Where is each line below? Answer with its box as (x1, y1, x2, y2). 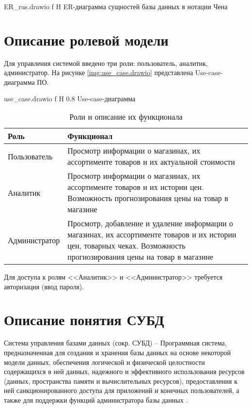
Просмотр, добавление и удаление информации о (67, 218, 233, 229)
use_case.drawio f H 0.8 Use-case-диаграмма (4, 93, 136, 103)
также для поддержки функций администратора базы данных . (4, 394, 188, 405)
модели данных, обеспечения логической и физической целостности (4, 357, 205, 367)
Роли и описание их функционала (69, 111, 183, 123)
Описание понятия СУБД (4, 310, 164, 330)
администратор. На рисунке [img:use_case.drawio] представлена (4, 67, 193, 78)
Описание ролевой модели (4, 30, 169, 49)
